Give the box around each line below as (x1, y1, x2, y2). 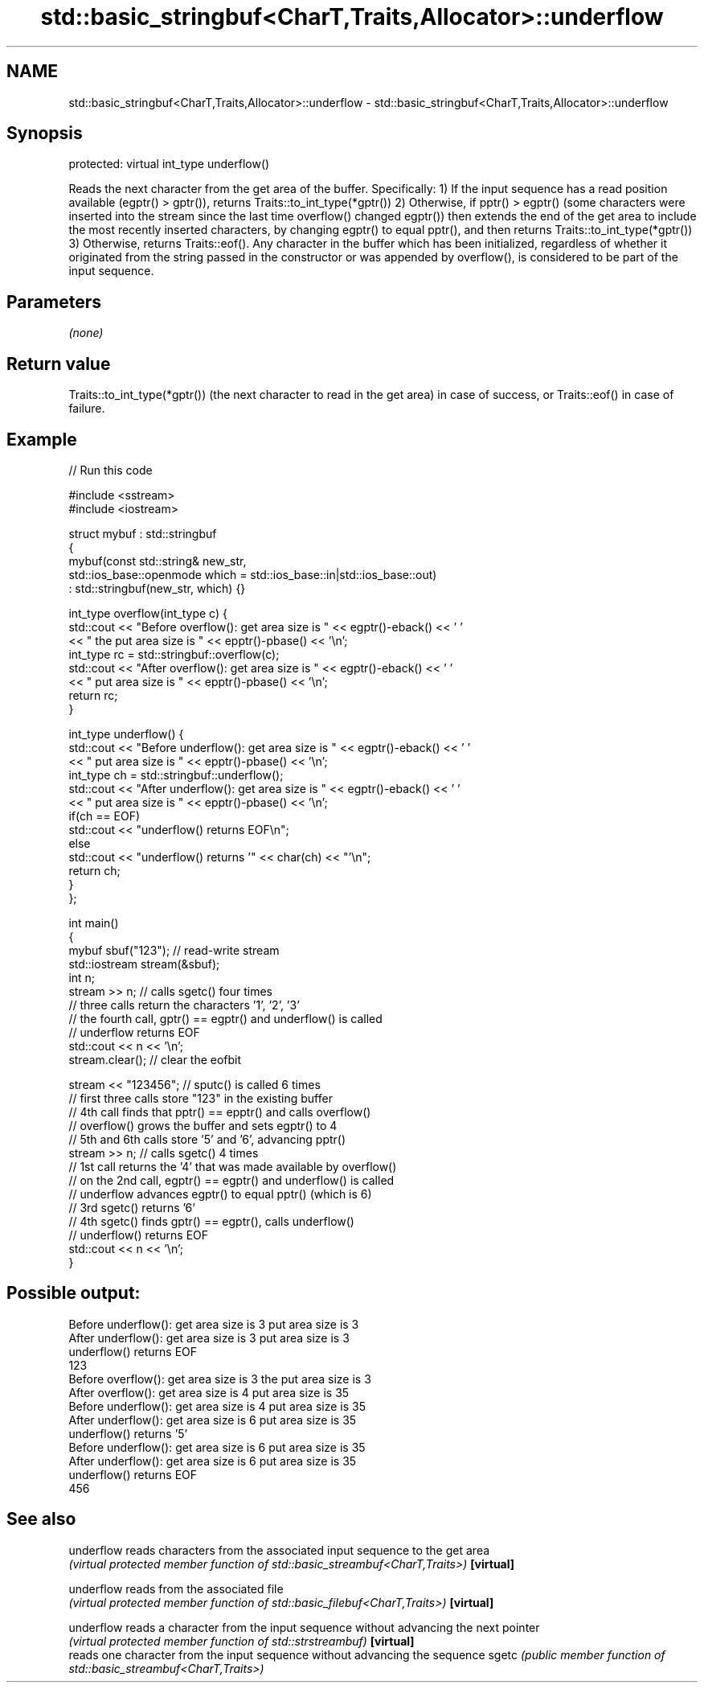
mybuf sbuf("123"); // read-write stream (68, 943, 280, 957)
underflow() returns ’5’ (68, 1426, 188, 1440)
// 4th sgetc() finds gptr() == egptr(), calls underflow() (68, 1214, 354, 1228)
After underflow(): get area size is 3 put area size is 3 (68, 1330, 350, 1345)
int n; (68, 970, 96, 984)
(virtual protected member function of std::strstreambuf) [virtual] (68, 1634, 415, 1648)
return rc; (68, 688, 118, 702)
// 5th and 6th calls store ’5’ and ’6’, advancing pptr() (68, 1132, 346, 1146)
